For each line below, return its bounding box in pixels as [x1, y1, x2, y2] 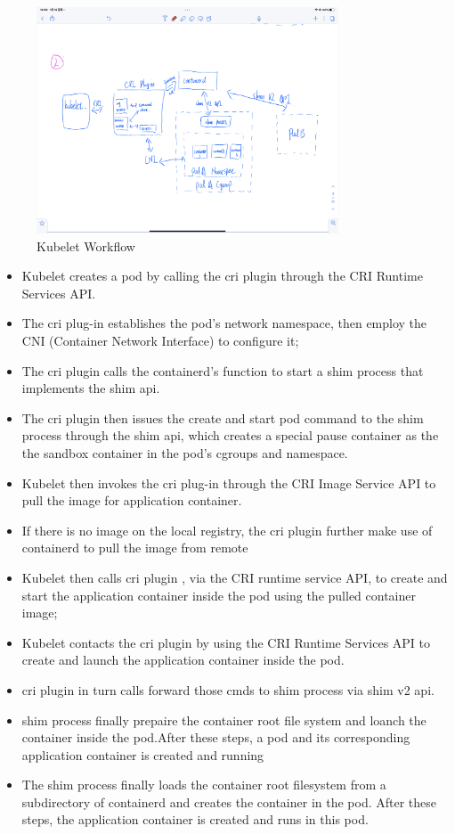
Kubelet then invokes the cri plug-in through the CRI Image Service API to [21, 473, 436, 492]
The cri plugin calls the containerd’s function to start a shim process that [21, 361, 424, 380]
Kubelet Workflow [37, 236, 135, 255]
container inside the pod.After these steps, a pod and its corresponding [21, 728, 410, 747]
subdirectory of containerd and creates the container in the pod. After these [21, 792, 437, 811]
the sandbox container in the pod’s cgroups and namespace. [21, 443, 348, 462]
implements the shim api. [21, 379, 160, 397]
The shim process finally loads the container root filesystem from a [21, 775, 386, 794]
